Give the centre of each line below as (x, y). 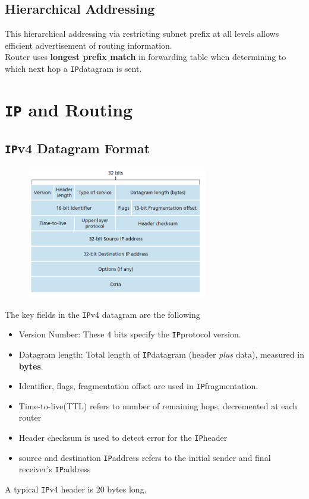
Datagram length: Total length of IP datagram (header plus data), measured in (161, 354)
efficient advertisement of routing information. (89, 45)
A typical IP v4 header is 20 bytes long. (76, 489)
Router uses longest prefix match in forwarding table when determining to (146, 57)
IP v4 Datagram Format (78, 148)
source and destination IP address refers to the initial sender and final (145, 457)
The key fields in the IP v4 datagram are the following (103, 314)
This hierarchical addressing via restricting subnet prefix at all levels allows (142, 34)
